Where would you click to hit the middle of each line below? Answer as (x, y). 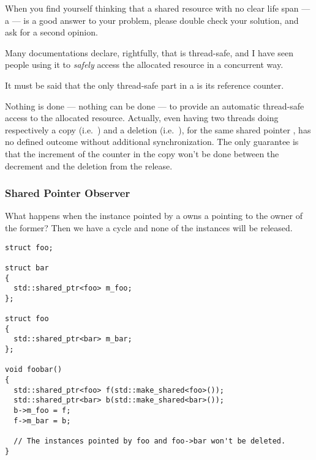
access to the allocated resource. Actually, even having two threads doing (142, 118)
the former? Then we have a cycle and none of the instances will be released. (149, 227)
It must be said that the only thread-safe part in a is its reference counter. (145, 85)
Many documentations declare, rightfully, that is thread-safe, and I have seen (149, 52)
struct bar (27, 268)
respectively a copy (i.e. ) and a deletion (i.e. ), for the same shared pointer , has (158, 129)
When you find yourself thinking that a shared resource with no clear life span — (158, 8)
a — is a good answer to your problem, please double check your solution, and (152, 20)
